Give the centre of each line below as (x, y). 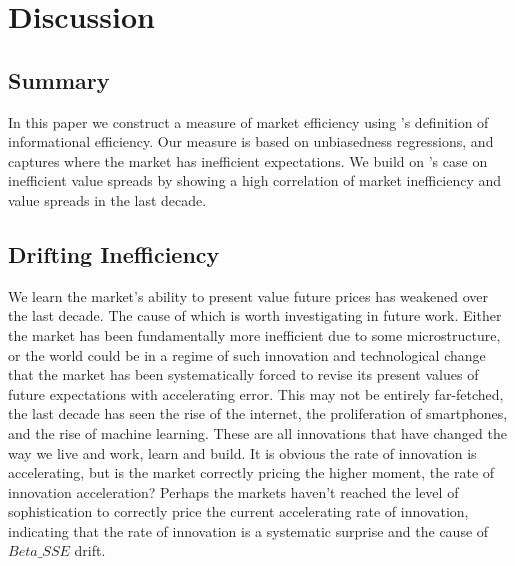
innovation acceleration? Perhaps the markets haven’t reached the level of (233, 491)
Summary (59, 79)
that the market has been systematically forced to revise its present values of (243, 374)
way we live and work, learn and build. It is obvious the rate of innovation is (242, 452)
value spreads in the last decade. (107, 199)
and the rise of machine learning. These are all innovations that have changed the (257, 432)
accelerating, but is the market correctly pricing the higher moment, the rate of (251, 472)
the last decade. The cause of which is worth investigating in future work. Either (255, 315)
